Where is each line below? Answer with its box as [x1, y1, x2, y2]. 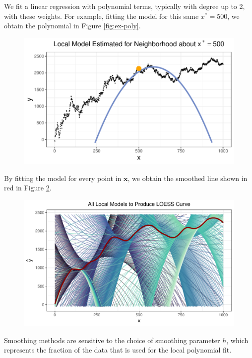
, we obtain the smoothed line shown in [127, 173, 248, 183]
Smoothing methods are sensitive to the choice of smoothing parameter [4, 335, 220, 345]
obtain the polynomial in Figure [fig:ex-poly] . [4, 20, 141, 31]
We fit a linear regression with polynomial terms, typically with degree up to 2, [4, 1, 245, 11]
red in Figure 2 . [4, 182, 52, 193]
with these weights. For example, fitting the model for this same [4, 10, 199, 21]
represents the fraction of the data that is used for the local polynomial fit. [4, 345, 232, 355]
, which [226, 335, 249, 345]
